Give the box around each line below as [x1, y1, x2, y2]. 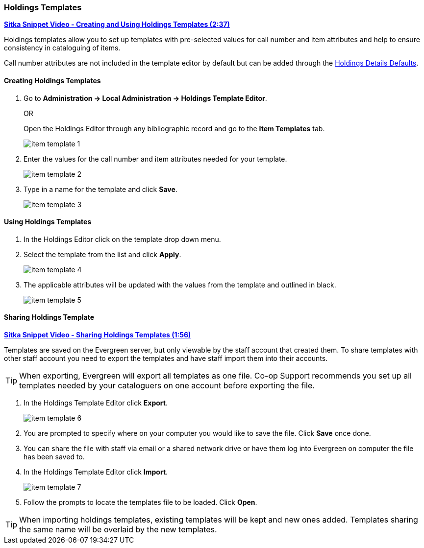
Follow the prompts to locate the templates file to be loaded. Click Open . [24, 498, 257, 507]
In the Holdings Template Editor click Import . [24, 468, 168, 477]
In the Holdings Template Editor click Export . [24, 399, 168, 407]
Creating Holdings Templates [4, 76, 101, 85]
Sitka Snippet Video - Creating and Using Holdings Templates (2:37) [4, 20, 230, 29]
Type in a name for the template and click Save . [24, 185, 177, 193]
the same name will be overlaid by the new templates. [19, 524, 217, 535]
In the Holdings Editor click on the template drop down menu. [24, 235, 221, 243]
